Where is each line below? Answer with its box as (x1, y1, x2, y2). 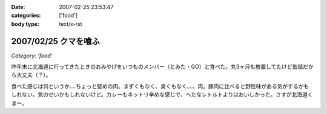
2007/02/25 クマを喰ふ (11, 36, 100, 46)
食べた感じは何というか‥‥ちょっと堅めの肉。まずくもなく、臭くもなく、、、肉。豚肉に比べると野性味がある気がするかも (11, 82, 309, 90)
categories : (11, 12, 41, 19)
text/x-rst (59, 20, 82, 27)
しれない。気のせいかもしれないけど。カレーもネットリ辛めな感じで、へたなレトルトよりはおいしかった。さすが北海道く (11, 91, 313, 98)
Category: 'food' (11, 52, 53, 59)
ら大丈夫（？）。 (11, 71, 51, 78)
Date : (11, 4, 25, 10)
